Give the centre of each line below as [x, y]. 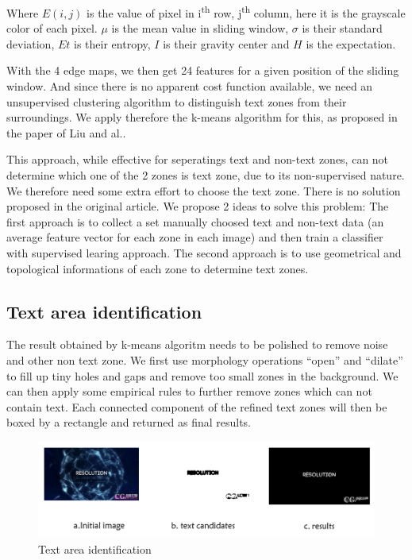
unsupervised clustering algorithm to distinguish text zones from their [177, 101]
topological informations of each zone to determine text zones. [158, 268]
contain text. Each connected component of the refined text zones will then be [197, 406]
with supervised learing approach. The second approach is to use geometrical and [204, 252]
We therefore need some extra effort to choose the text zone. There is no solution [204, 190]
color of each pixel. [52, 28]
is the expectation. [351, 43]
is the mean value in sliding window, [200, 28]
